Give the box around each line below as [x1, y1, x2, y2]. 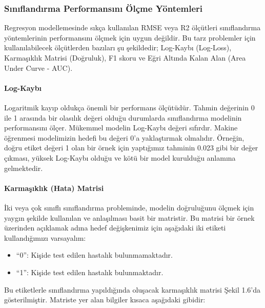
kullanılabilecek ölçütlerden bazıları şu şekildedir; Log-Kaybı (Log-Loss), [4, 42, 232, 53]
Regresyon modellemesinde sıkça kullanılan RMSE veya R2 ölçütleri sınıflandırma [4, 22, 261, 33]
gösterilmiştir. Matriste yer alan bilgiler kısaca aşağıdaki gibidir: [4, 294, 206, 305]
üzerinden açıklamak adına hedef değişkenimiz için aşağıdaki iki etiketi [4, 222, 226, 233]
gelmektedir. [4, 162, 43, 173]
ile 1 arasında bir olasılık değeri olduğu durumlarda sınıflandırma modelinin [4, 112, 242, 123]
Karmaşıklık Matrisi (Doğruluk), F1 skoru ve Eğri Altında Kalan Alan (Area [4, 52, 246, 63]
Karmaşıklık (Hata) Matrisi [4, 182, 104, 193]
